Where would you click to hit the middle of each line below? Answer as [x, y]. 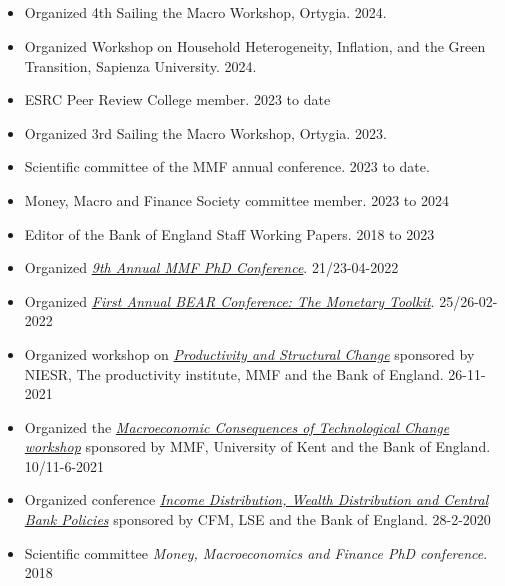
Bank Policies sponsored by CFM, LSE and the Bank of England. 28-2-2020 [257, 519]
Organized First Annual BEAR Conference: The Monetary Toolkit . [229, 300]
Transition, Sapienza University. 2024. [140, 65]
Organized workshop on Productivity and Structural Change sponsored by [249, 353]
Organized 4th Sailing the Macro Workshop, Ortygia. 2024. [205, 12]
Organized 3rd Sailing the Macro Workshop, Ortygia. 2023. [205, 132]
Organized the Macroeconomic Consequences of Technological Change [237, 426]
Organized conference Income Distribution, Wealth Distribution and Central [256, 499]
